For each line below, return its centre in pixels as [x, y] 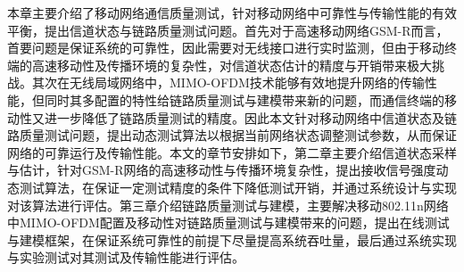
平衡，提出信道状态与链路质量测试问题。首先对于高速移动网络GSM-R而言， [228, 30]
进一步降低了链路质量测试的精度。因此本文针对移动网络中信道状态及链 [250, 117]
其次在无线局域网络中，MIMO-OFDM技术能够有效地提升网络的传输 [228, 82]
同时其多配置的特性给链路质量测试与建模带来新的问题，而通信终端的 [244, 99]
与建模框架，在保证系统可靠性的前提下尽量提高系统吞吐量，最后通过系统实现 [232, 239]
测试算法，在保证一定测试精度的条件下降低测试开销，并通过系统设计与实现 [238, 187]
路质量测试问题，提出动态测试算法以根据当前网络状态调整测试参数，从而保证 [232, 135]
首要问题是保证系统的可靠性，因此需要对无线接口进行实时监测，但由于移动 [226, 48]
